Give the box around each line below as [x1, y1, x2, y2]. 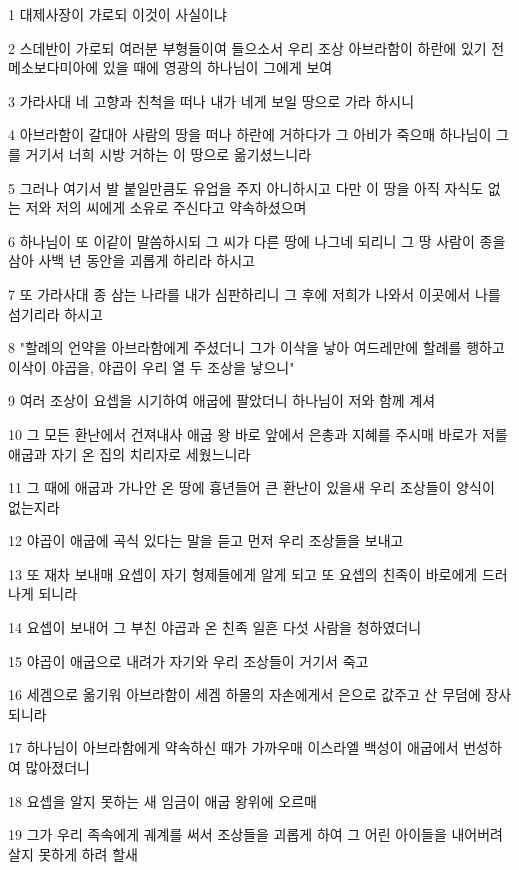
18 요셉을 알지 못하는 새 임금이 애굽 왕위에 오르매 [8, 790, 317, 811]
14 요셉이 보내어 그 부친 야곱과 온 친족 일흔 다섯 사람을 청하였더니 [8, 617, 422, 638]
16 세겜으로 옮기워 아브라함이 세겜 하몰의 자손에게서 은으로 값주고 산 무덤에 [8, 684, 481, 705]
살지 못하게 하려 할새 [8, 843, 138, 864]
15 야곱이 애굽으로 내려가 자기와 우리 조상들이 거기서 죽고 [8, 650, 369, 671]
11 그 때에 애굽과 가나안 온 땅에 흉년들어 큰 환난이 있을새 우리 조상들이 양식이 [8, 477, 495, 498]
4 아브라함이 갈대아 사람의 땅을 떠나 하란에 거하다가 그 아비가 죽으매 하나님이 [8, 124, 492, 145]
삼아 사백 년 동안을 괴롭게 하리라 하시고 [8, 250, 255, 271]
